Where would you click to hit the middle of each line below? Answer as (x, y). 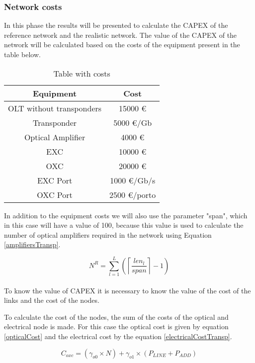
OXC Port (55, 194)
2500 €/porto (133, 194)
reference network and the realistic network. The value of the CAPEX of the (121, 35)
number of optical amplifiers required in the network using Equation (108, 234)
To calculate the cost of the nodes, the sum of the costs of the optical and (116, 317)
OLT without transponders (55, 108)
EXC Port (55, 180)
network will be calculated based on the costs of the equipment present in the (122, 45)
